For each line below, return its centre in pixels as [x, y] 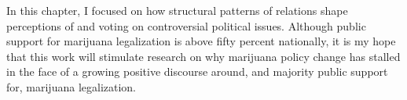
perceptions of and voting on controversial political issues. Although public [186, 25]
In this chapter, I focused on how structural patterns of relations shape [177, 10]
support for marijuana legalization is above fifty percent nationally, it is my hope [201, 41]
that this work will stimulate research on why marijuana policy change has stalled [203, 56]
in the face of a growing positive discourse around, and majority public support [197, 71]
